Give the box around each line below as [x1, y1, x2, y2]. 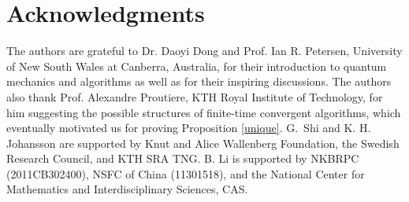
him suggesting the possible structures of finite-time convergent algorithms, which [6, 104, 401, 120]
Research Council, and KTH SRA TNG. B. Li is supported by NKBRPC [6, 150, 359, 167]
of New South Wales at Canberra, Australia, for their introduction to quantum [6, 57, 387, 74]
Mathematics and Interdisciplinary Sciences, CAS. [6, 181, 248, 197]
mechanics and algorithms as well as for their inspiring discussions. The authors [6, 73, 392, 90]
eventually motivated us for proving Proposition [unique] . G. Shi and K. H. [6, 119, 371, 136]
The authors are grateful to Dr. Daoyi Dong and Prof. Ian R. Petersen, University [6, 42, 403, 59]
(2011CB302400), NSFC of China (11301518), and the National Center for [6, 165, 365, 182]
